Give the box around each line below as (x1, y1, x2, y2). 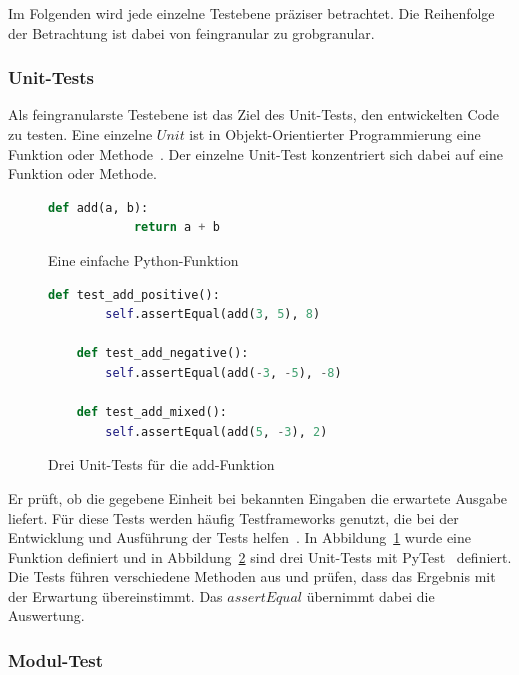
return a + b (133, 220, 220, 235)
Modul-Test (8, 647, 104, 672)
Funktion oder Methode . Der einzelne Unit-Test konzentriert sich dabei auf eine (8, 143, 504, 164)
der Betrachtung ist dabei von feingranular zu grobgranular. (8, 22, 375, 43)
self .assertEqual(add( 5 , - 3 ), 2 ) (105, 424, 328, 439)
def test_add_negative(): (76, 346, 249, 361)
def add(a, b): (48, 200, 149, 215)
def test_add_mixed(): (76, 405, 227, 420)
